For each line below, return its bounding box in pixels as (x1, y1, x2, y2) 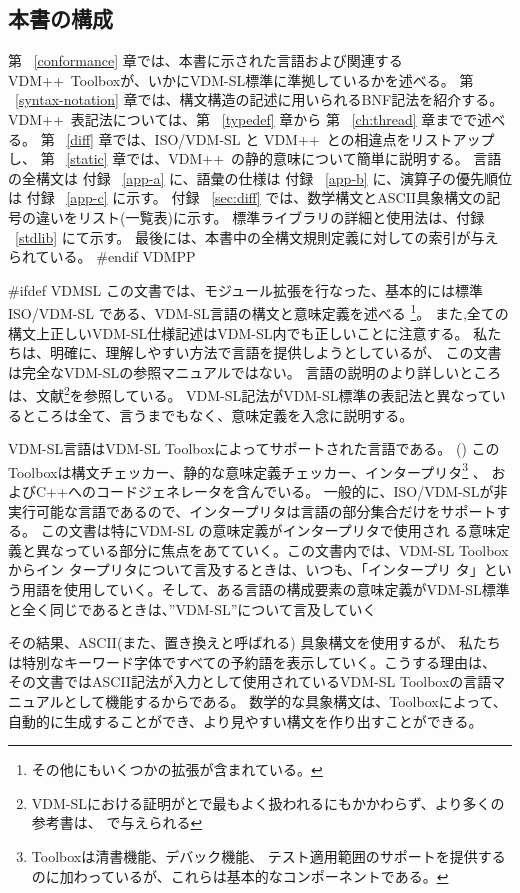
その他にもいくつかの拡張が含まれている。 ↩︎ (31, 759, 323, 780)
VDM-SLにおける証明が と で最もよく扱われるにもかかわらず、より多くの (31, 792, 505, 813)
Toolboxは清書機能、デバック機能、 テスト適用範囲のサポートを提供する (31, 845, 506, 866)
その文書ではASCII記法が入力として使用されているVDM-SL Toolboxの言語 (8, 671, 492, 692)
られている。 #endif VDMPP (8, 246, 196, 267)
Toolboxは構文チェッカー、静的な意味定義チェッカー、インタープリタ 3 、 (8, 458, 487, 482)
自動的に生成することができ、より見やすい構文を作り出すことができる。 (8, 710, 483, 731)
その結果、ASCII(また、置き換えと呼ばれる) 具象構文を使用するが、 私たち (8, 632, 501, 653)
